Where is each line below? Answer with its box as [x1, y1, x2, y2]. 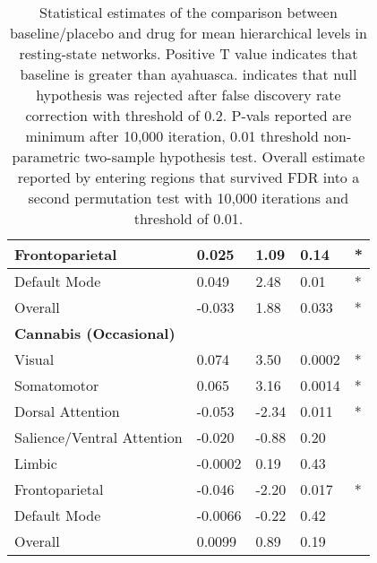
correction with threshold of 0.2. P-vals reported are [25, 105, 352, 126]
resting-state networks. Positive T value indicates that [19, 43, 358, 64]
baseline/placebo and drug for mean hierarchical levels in [9, 22, 367, 43]
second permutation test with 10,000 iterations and [28, 187, 349, 208]
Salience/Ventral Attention [14, 427, 183, 447]
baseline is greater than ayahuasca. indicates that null [20, 64, 357, 84]
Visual [14, 349, 55, 369]
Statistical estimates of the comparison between [39, 2, 338, 22]
